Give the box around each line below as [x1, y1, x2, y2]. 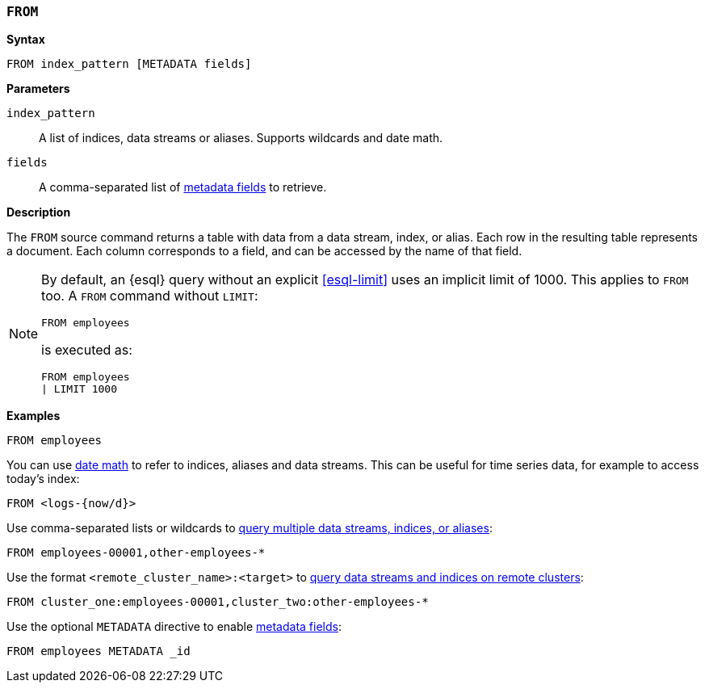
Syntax [6, 32, 45, 47]
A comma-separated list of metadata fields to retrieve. [39, 180, 327, 195]
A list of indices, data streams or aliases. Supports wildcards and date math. [39, 131, 443, 145]
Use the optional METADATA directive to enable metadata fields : [6, 620, 342, 634]
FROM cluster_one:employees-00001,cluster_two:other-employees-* [6, 595, 429, 609]
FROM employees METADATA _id [6, 645, 191, 658]
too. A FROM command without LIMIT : [41, 288, 258, 305]
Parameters [6, 82, 70, 96]
